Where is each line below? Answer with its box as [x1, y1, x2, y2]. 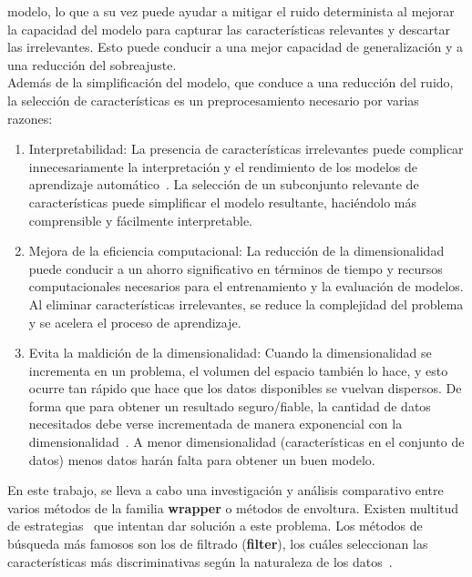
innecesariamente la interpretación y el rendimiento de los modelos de [28, 157, 417, 176]
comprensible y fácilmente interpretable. [28, 210, 252, 229]
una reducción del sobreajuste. [7, 55, 177, 74]
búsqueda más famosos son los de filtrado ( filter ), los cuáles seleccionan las [7, 534, 428, 553]
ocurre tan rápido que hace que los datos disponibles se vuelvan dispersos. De [28, 379, 462, 398]
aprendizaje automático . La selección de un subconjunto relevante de [28, 175, 419, 194]
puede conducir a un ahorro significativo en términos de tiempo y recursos [28, 258, 443, 278]
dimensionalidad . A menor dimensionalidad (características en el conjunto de [28, 432, 465, 451]
